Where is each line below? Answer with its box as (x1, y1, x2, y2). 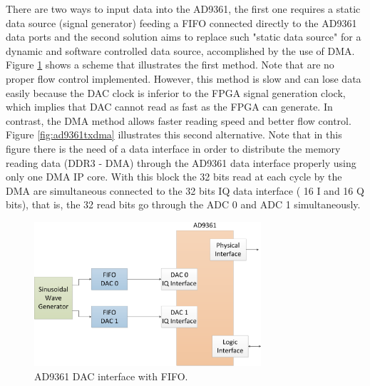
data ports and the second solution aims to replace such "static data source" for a (6, 29, 361, 44)
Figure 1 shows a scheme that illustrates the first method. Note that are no (6, 57, 334, 72)
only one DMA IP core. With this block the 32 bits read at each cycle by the (6, 169, 342, 184)
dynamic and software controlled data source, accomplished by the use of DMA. (6, 43, 355, 58)
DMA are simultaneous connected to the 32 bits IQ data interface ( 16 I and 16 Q (6, 183, 364, 198)
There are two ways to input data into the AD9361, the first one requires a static (6, 1, 361, 16)
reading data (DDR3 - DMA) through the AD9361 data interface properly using (6, 155, 356, 170)
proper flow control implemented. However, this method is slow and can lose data (6, 71, 361, 86)
